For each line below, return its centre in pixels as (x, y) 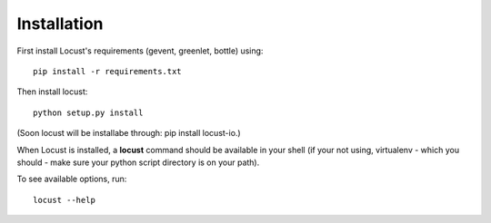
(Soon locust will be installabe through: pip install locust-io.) (129, 133)
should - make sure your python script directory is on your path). (138, 162)
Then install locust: (52, 92)
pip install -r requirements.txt (107, 71)
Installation (60, 24)
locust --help (64, 200)
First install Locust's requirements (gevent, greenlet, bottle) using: (140, 51)
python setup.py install (88, 112)
